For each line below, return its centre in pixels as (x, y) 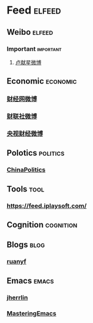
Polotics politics (36, 153)
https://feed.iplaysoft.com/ (47, 206)
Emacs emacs (30, 281)
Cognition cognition (42, 225)
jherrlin (17, 297)
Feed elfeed (34, 10)
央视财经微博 (25, 134)
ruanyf (16, 262)
